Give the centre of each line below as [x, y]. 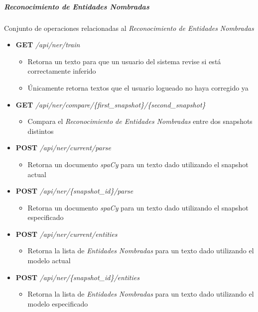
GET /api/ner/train [48, 45]
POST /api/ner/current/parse [63, 148]
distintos [41, 131]
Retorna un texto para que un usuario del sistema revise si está [124, 61]
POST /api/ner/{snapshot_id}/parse [74, 191]
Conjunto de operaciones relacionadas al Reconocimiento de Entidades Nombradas [129, 28]
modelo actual [49, 260]
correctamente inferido [62, 71]
